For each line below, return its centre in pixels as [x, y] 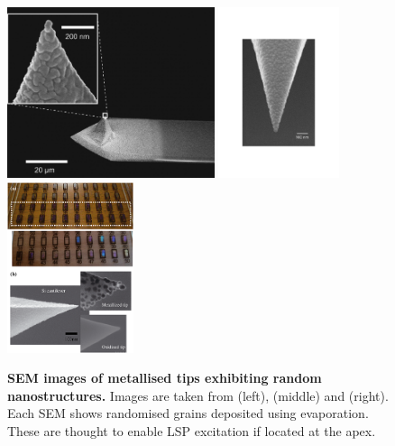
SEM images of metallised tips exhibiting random [165, 378]
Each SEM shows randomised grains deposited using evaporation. [188, 413]
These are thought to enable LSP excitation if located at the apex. [192, 430]
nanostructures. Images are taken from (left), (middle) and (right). [198, 395]
